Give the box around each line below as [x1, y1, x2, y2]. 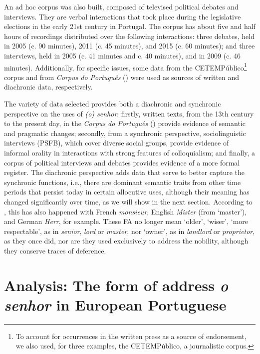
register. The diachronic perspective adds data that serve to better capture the [4, 167, 245, 177]
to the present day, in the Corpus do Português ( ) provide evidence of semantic [4, 118, 246, 128]
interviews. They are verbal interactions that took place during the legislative [4, 11, 241, 21]
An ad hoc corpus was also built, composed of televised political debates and [4, 1, 239, 11]
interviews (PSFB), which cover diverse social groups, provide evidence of [4, 137, 229, 148]
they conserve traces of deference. [4, 245, 106, 255]
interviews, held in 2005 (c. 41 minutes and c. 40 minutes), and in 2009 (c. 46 [4, 50, 241, 60]
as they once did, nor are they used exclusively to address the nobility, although [4, 235, 249, 246]
